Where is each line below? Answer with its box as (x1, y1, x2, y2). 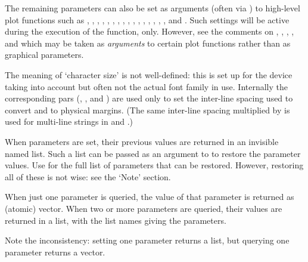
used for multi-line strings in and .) (5, 115, 133, 128)
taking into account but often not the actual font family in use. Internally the (5, 80, 288, 93)
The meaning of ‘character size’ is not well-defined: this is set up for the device (5, 68, 293, 81)
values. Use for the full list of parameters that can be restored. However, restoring (5, 159, 304, 171)
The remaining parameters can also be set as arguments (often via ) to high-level (5, 2, 300, 14)
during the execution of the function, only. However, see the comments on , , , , (5, 25, 294, 38)
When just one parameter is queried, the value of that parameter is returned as (5, 190, 294, 203)
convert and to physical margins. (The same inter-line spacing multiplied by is (5, 103, 290, 116)
